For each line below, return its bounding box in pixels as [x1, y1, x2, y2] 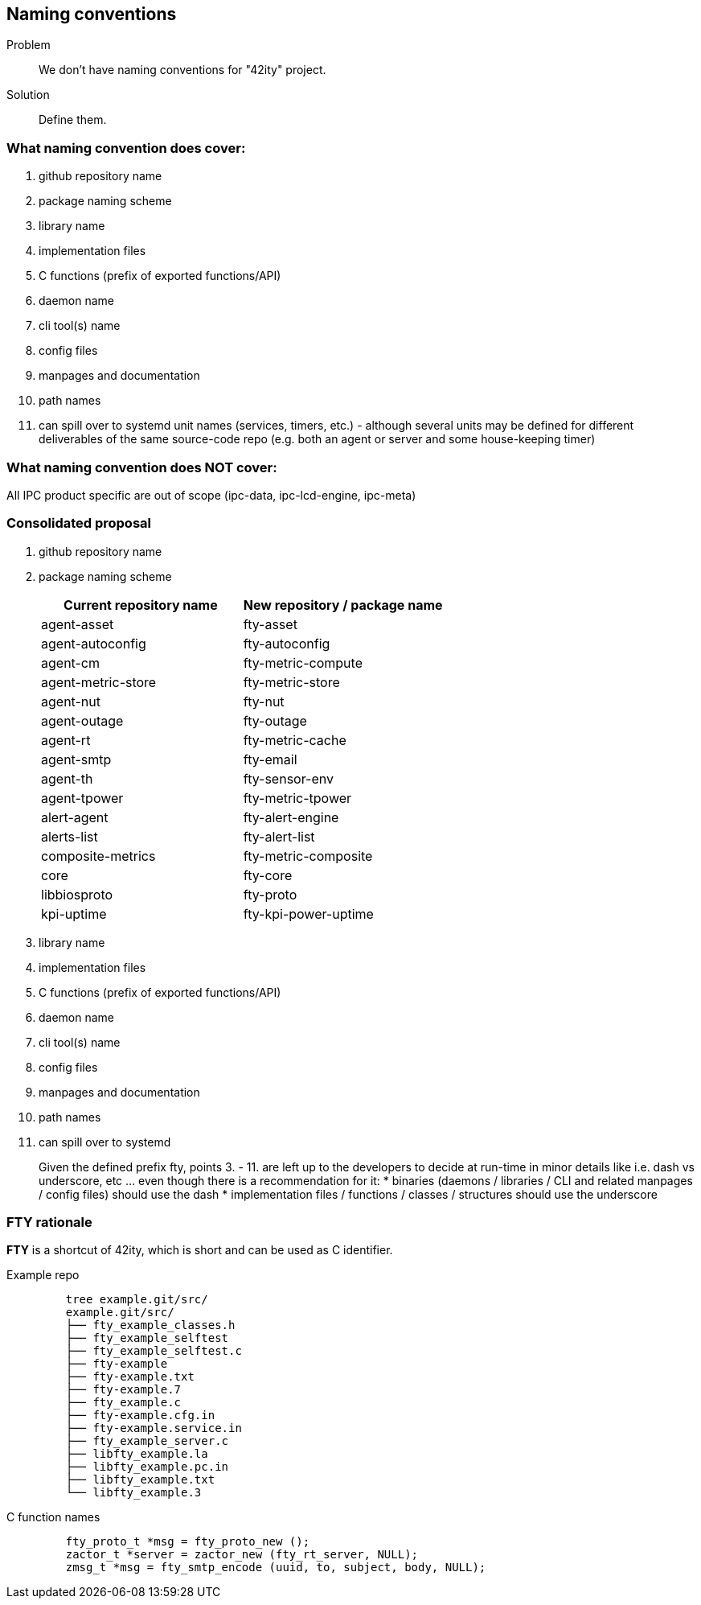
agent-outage [41, 712, 124, 729]
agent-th [41, 770, 93, 787]
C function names [6, 1510, 100, 1525]
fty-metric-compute [243, 654, 363, 671]
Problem [6, 38, 51, 52]
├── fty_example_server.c [65, 1434, 229, 1448]
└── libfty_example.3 [65, 1486, 202, 1500]
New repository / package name [243, 596, 443, 613]
